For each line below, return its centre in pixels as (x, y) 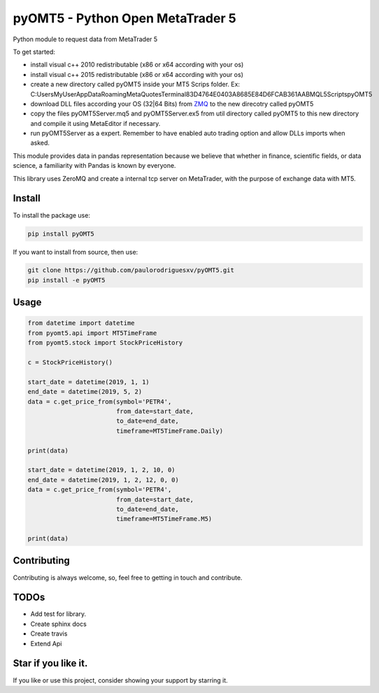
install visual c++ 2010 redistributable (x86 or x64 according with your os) (137, 65)
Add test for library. (58, 614)
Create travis (49, 634)
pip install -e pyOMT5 (66, 280)
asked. (40, 143)
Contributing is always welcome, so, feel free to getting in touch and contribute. (128, 578)
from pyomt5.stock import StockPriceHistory (105, 343)
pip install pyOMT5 (61, 234)
